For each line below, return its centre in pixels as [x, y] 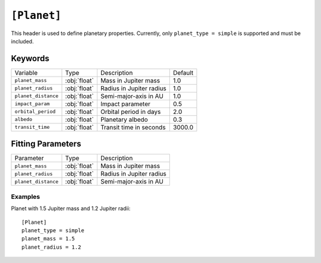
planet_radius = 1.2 [51, 247]
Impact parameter [125, 104]
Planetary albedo [124, 119]
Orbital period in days [130, 112]
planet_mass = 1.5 [48, 239]
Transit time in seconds [133, 127]
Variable [26, 72]
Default [183, 72]
